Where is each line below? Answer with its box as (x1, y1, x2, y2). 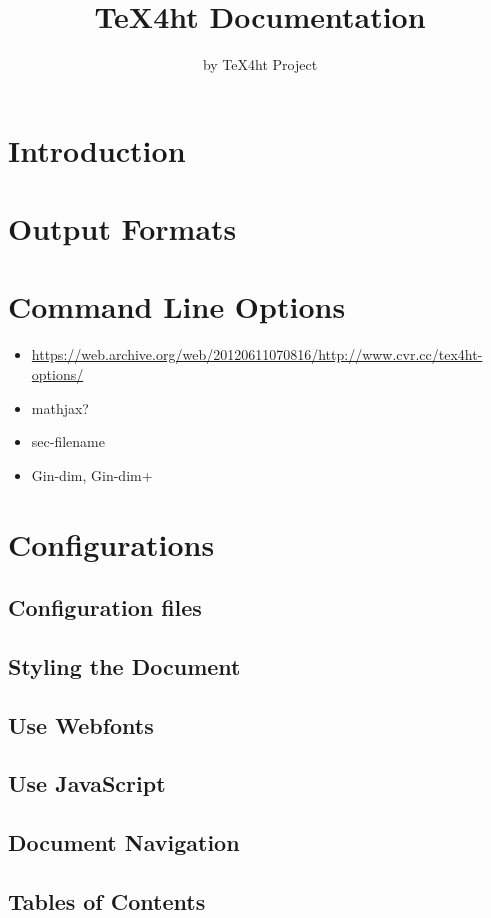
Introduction (8, 129, 186, 170)
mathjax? (31, 397, 89, 418)
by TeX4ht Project (202, 54, 318, 75)
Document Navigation (8, 827, 240, 858)
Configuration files (8, 592, 202, 623)
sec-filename (31, 431, 105, 452)
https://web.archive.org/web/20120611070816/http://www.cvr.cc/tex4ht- (31, 344, 483, 365)
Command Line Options (8, 286, 346, 327)
